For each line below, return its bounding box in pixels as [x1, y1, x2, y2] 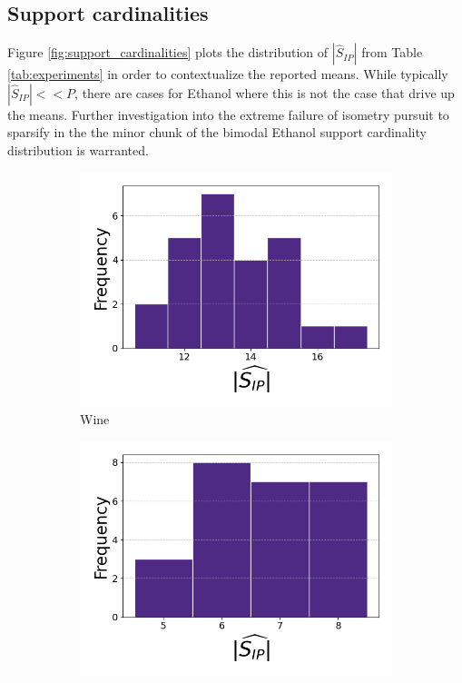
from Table [361, 43, 423, 62]
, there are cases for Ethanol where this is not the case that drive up [74, 83, 455, 102]
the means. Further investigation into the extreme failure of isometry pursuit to [7, 104, 449, 124]
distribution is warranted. [7, 140, 149, 159]
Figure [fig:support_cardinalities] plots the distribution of [7, 43, 329, 62]
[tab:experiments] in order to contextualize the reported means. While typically [7, 64, 448, 84]
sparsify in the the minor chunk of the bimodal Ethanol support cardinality [7, 123, 427, 142]
